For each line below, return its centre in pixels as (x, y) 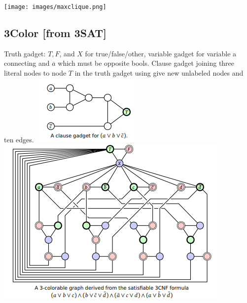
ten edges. (19, 139)
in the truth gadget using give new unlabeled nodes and (159, 73)
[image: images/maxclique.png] (55, 7)
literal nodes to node (35, 73)
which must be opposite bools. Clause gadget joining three (146, 63)
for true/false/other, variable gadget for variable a (161, 53)
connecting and (27, 63)
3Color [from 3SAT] (55, 33)
